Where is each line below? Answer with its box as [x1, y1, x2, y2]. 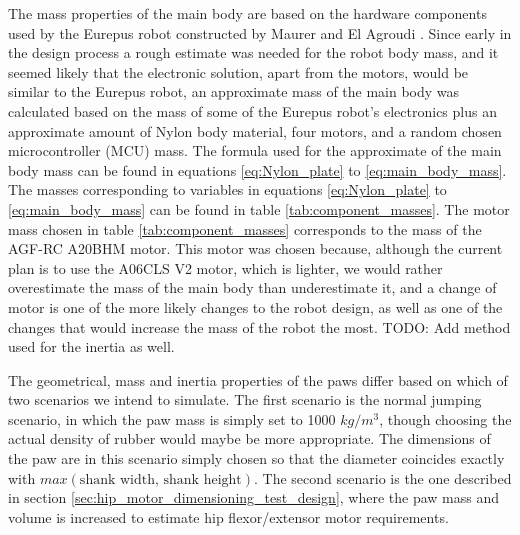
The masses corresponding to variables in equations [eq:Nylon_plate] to [8, 179, 447, 200]
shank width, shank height [79, 472, 242, 487]
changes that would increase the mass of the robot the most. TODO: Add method [8, 316, 511, 337]
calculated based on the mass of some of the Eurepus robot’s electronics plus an [8, 100, 497, 121]
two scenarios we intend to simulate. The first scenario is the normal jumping [8, 389, 482, 410]
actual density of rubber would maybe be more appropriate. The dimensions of [8, 428, 491, 449]
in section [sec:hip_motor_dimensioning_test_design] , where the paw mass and [8, 487, 500, 508]
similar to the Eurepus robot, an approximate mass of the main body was [8, 81, 460, 102]
